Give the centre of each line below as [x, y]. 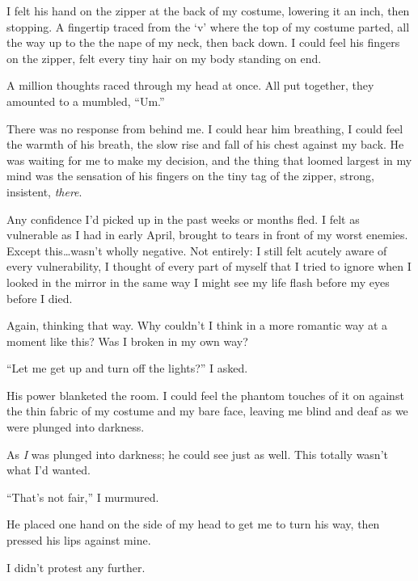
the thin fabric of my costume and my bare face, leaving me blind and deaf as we [207, 411]
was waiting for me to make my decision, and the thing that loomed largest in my [209, 160]
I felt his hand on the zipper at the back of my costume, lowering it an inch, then [208, 11]
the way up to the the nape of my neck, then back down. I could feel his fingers [203, 42]
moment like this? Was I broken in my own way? [127, 341]
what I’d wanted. [49, 470]
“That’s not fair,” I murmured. [83, 497]
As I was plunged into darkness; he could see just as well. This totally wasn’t [197, 454]
